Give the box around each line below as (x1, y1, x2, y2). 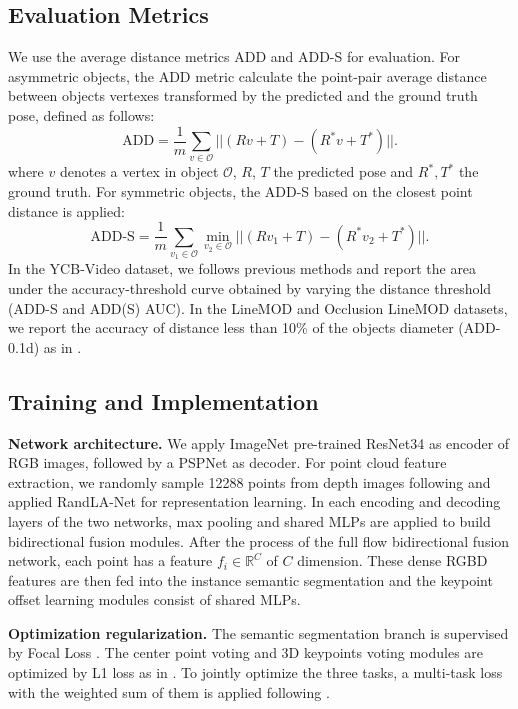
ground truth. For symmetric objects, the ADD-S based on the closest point (8, 180, 473, 201)
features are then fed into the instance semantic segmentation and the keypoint (8, 569, 493, 590)
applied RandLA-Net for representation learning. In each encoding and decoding (8, 491, 501, 512)
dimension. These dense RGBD (297, 550, 488, 571)
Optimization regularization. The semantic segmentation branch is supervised (8, 622, 509, 643)
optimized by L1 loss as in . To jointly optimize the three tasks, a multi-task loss (8, 662, 503, 683)
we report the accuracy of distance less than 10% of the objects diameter (8, 317, 454, 338)
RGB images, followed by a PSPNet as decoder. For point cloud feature (8, 452, 447, 473)
